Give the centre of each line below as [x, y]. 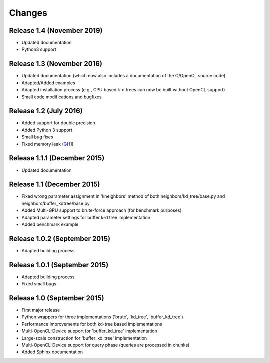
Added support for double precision [58, 123]
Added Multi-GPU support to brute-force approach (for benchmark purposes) [102, 210]
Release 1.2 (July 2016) [46, 111]
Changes [28, 13]
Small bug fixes [37, 137]
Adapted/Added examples [49, 83]
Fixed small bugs [39, 284]
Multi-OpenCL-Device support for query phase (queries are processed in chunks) [106, 345]
